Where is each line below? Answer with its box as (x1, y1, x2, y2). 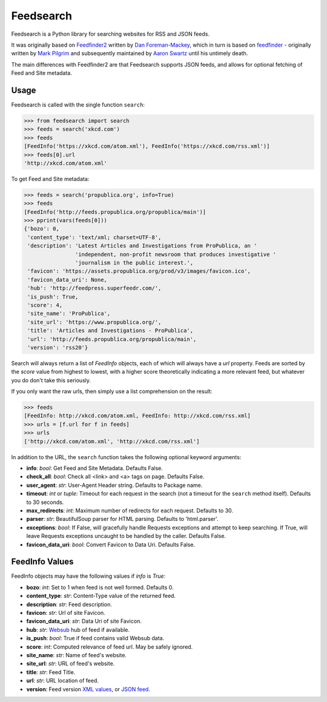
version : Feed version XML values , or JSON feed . (26, 685, 151, 693)
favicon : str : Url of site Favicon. (26, 609, 105, 617)
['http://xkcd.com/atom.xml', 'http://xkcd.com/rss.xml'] (24, 438, 200, 445)
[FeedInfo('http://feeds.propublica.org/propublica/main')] (24, 208, 206, 215)
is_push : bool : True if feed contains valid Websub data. (26, 635, 165, 642)
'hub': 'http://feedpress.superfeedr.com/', (27, 285, 162, 292)
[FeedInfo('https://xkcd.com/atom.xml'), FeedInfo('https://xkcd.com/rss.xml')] (24, 143, 270, 150)
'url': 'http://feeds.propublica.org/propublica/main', (27, 336, 197, 342)
